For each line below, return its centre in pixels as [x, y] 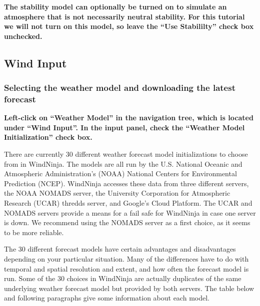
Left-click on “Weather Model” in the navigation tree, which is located [129, 118]
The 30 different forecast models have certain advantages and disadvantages [120, 249]
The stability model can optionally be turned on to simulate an [115, 6]
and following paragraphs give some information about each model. [107, 298]
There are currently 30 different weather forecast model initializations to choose [126, 154]
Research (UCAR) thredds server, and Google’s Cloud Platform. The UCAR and [128, 203]
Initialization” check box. [48, 137]
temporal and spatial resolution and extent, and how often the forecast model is [126, 268]
